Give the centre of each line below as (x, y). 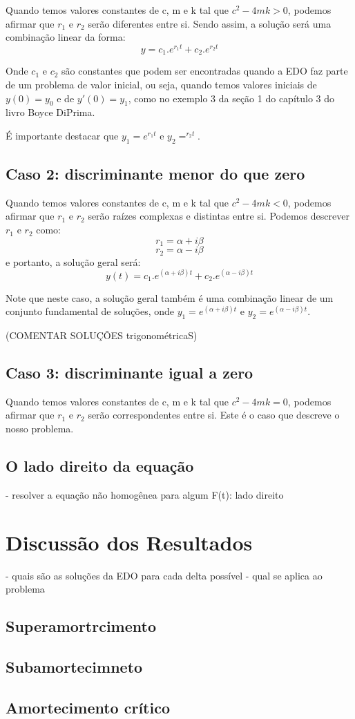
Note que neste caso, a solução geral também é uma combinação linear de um (170, 297)
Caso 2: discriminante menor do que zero (155, 174)
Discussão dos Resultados (129, 542)
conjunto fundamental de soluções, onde (90, 311)
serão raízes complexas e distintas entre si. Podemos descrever (219, 216)
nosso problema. (40, 429)
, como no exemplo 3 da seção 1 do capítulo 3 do (231, 98)
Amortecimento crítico (88, 707)
